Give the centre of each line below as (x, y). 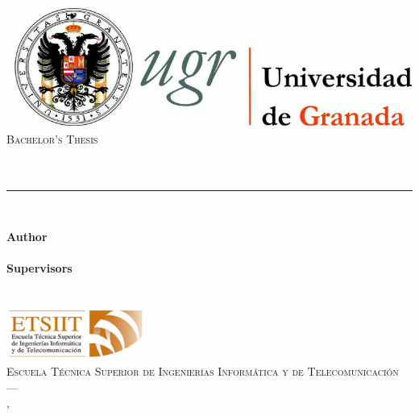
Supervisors (39, 268)
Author (27, 237)
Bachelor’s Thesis (52, 138)
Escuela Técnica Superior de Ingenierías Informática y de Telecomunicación (203, 371)
